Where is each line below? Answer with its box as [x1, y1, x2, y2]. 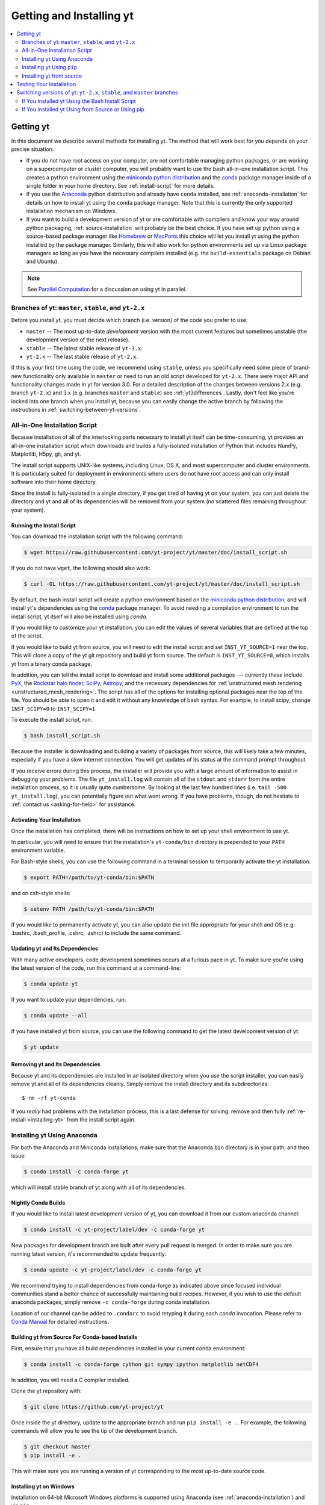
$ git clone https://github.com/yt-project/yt [23, 1403, 164, 1410]
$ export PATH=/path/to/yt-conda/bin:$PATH [23, 874, 155, 881]
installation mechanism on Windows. [26, 208, 117, 215]
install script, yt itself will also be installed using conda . [11, 613, 148, 620]
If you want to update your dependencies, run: [11, 996, 126, 1003]
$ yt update [23, 1043, 60, 1050]
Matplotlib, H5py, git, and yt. [11, 450, 81, 458]
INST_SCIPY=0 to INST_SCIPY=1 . [11, 705, 97, 712]
